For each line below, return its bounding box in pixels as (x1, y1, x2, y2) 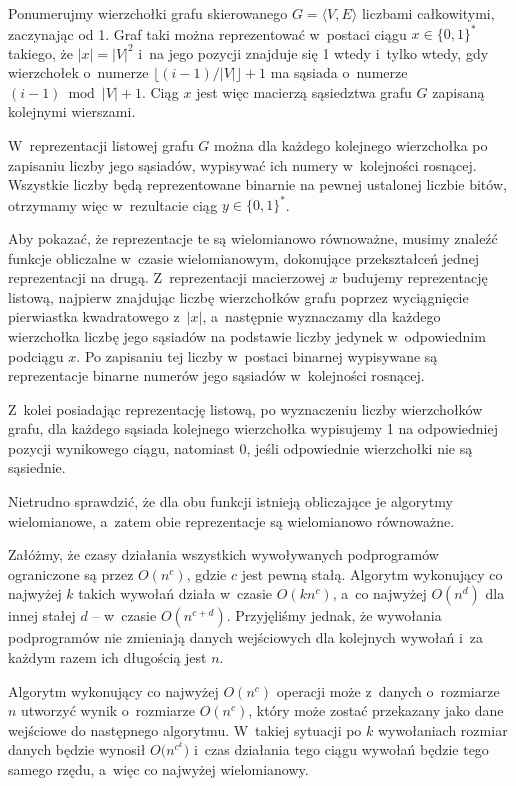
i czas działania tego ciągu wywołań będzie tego (193, 739, 489, 760)
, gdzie (186, 563, 227, 584)
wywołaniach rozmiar (378, 719, 508, 740)
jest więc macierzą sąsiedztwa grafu (196, 81, 412, 102)
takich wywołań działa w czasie (78, 583, 273, 604)
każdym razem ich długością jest (8, 647, 207, 668)
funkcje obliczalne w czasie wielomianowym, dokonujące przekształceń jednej (8, 247, 480, 268)
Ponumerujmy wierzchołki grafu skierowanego (8, 3, 288, 23)
